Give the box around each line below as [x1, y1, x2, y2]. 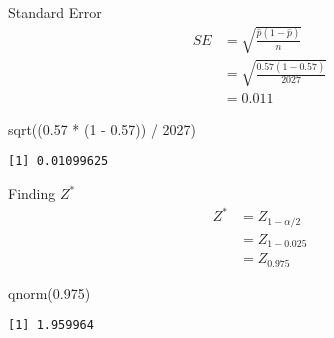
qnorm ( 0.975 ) [8, 282, 91, 303]
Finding [8, 183, 56, 204]
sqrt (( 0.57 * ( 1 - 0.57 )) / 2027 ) [8, 118, 197, 139]
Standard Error [8, 2, 102, 22]
